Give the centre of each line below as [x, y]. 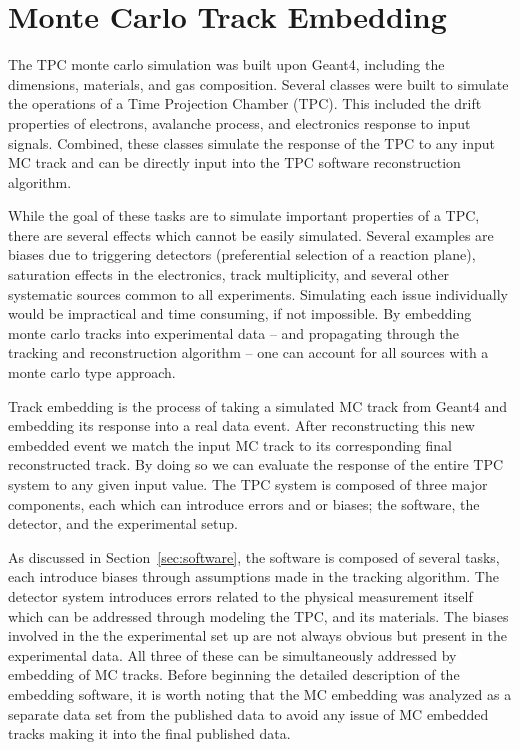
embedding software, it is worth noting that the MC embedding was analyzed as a [260, 693]
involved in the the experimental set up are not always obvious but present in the [257, 635]
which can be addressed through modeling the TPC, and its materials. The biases [258, 615]
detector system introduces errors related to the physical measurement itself [240, 595]
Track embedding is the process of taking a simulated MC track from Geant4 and [258, 405]
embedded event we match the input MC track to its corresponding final [230, 444]
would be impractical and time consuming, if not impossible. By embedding [240, 313]
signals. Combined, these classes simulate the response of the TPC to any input [251, 142]
